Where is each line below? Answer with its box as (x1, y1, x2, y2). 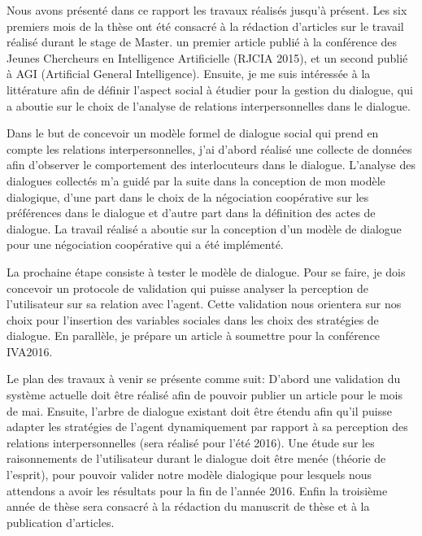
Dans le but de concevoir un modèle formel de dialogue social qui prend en (7, 124, 379, 142)
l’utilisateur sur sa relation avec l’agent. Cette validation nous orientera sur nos (7, 295, 402, 312)
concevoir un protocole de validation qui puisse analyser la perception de (7, 279, 368, 296)
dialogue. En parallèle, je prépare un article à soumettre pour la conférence (7, 327, 381, 344)
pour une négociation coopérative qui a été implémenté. (7, 236, 284, 253)
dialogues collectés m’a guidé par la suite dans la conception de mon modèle (7, 172, 385, 189)
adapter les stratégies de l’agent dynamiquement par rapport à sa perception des (7, 418, 408, 435)
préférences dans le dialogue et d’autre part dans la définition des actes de (7, 204, 376, 221)
